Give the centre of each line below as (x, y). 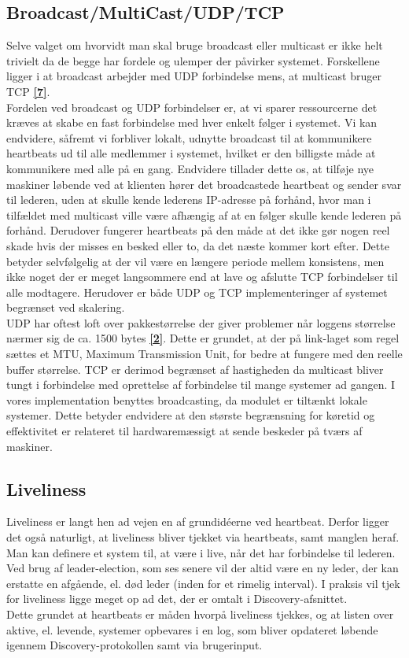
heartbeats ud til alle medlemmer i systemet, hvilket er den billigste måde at (191, 153)
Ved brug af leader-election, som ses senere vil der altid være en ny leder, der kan (203, 568)
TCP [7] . (28, 91)
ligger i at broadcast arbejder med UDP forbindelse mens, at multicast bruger (194, 76)
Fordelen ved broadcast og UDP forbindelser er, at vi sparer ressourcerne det (192, 107)
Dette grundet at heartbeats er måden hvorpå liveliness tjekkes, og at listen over (200, 614)
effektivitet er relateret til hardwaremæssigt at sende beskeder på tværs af (184, 431)
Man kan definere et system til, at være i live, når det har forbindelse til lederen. (201, 552)
